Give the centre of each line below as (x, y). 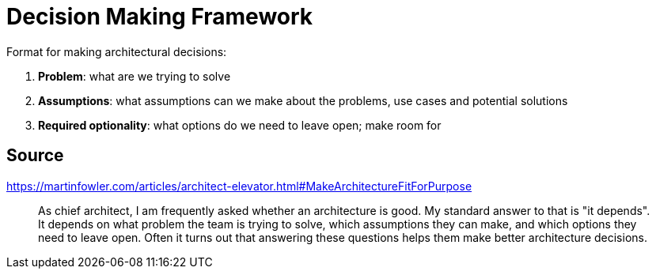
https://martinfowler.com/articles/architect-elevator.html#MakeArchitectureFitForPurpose (239, 186)
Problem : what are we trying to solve (135, 76)
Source (35, 156)
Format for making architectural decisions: (117, 51)
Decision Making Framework (160, 17)
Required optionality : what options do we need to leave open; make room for (240, 125)
